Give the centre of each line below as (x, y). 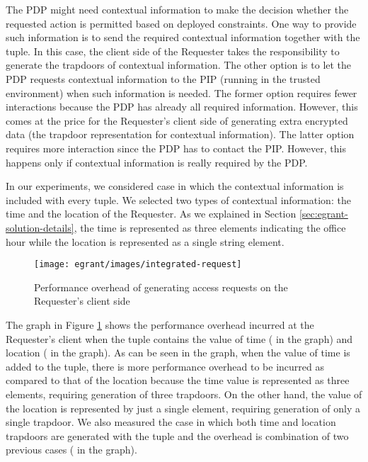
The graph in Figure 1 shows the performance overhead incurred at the (160, 324)
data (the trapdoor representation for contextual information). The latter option (180, 134)
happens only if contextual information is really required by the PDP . (157, 162)
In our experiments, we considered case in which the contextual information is (175, 186)
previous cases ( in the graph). (71, 450)
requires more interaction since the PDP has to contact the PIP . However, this (176, 148)
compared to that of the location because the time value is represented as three (178, 380)
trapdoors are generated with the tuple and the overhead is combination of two (177, 435)
